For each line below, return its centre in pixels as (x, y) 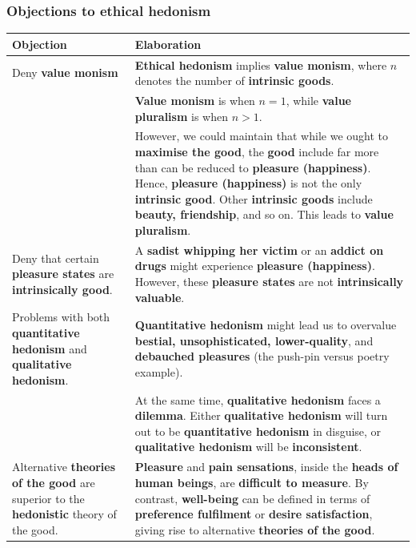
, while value (318, 100)
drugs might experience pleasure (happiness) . (255, 266)
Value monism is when (195, 100)
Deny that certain (56, 258)
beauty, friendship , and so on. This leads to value (264, 214)
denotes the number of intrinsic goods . (234, 81)
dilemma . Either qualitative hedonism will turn (261, 415)
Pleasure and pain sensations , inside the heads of (266, 467)
